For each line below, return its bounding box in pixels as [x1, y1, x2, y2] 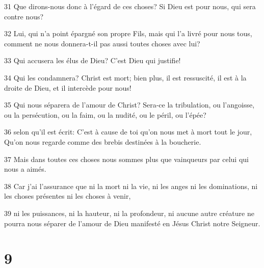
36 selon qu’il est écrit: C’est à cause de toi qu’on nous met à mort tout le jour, [4, 126, 252, 137]
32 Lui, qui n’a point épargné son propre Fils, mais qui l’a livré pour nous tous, [4, 28, 252, 39]
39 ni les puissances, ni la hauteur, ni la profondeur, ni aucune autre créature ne [4, 207, 254, 218]
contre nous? [4, 11, 44, 21]
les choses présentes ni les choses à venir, [4, 191, 131, 201]
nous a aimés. [4, 164, 46, 174]
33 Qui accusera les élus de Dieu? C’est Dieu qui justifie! [4, 55, 181, 66]
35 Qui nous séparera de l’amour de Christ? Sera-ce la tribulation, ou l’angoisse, [4, 99, 255, 110]
